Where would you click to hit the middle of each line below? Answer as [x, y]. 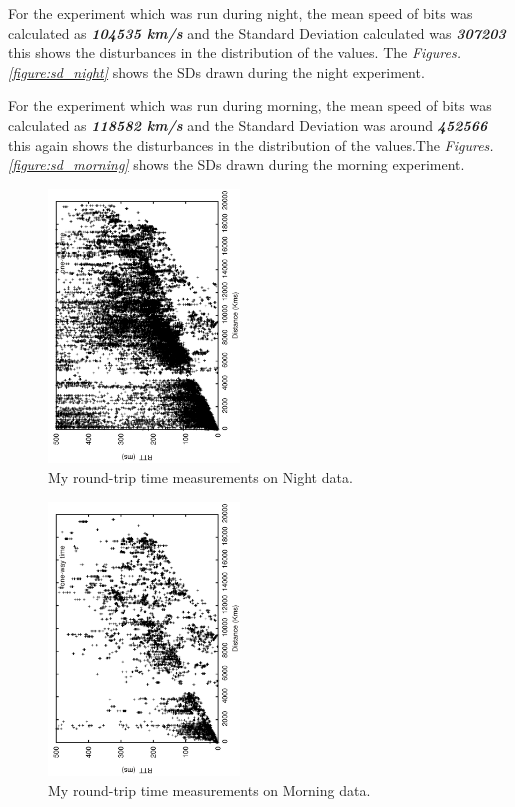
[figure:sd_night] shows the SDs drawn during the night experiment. [216, 71]
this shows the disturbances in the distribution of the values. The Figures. [234, 52]
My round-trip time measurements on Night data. [200, 476]
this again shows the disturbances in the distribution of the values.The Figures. [251, 144]
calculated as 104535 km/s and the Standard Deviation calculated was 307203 [257, 32]
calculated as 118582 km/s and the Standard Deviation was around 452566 [248, 124]
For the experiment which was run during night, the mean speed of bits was [240, 13]
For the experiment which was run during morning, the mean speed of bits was [250, 105]
